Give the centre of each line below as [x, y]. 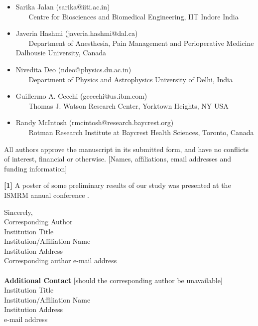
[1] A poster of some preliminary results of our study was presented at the [118, 185]
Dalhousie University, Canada [61, 53]
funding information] [36, 168]
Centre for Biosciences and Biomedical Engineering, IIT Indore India [133, 16]
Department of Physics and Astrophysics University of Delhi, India [130, 79]
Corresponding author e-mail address [61, 260]
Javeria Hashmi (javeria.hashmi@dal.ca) [77, 33]
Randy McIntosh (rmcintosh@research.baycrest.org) [95, 122]
